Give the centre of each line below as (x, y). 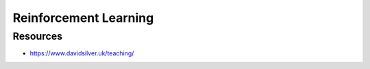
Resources (38, 36)
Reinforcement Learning (83, 18)
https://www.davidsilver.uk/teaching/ (82, 53)
